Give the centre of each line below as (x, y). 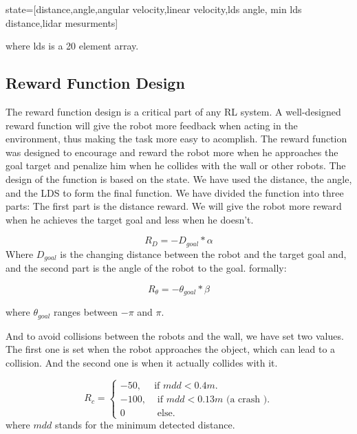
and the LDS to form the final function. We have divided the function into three (175, 192)
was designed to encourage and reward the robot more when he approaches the (172, 152)
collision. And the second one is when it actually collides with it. (142, 362)
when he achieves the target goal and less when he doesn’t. (130, 219)
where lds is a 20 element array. (72, 46)
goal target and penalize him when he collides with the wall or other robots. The (176, 165)
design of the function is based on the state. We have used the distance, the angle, (179, 178)
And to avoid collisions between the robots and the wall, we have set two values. (175, 335)
